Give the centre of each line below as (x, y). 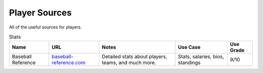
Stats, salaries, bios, (201, 57)
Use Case (189, 47)
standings (189, 63)
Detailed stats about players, (134, 57)
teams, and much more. (129, 63)
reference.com (69, 63)
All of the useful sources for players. (46, 27)
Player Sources (40, 13)
